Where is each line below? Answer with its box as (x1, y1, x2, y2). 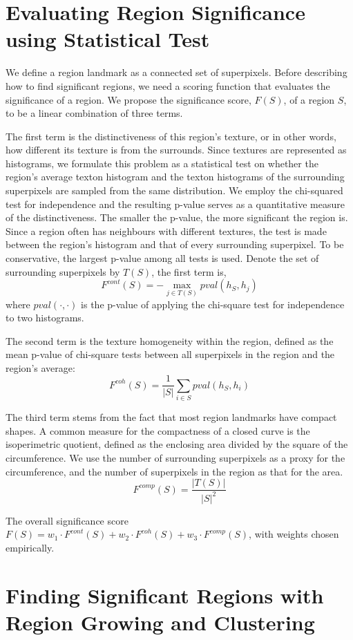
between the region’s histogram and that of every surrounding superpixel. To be (6, 237, 344, 252)
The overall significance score (6, 513, 128, 527)
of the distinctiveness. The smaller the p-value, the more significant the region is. (6, 210, 348, 225)
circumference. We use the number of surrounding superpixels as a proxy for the (6, 451, 345, 465)
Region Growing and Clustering (6, 608, 315, 636)
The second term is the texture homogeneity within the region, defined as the (6, 333, 334, 348)
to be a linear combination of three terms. (6, 106, 183, 120)
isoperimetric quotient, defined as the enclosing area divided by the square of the (6, 437, 348, 451)
